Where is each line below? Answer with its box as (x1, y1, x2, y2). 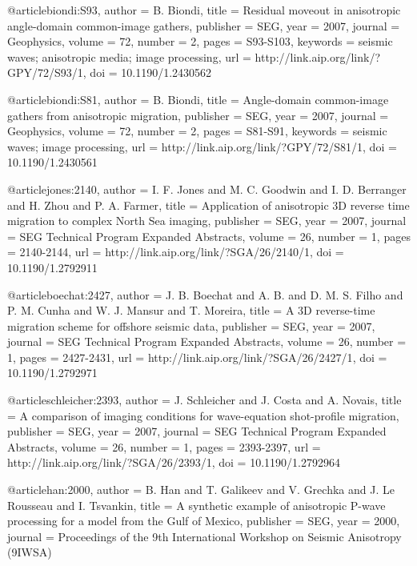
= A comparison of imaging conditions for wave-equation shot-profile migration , (7, 407, 399, 423)
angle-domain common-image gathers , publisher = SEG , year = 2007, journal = (7, 17, 400, 34)
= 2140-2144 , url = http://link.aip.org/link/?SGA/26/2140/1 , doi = (7, 243, 344, 260)
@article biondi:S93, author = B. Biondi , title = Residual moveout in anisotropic (7, 2, 401, 18)
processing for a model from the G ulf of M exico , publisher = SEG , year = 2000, (7, 512, 400, 529)
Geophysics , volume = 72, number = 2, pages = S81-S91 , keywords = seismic (7, 122, 387, 139)
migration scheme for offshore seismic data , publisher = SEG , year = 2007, (7, 317, 375, 334)
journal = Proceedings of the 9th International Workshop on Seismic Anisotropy (7, 528, 402, 544)
